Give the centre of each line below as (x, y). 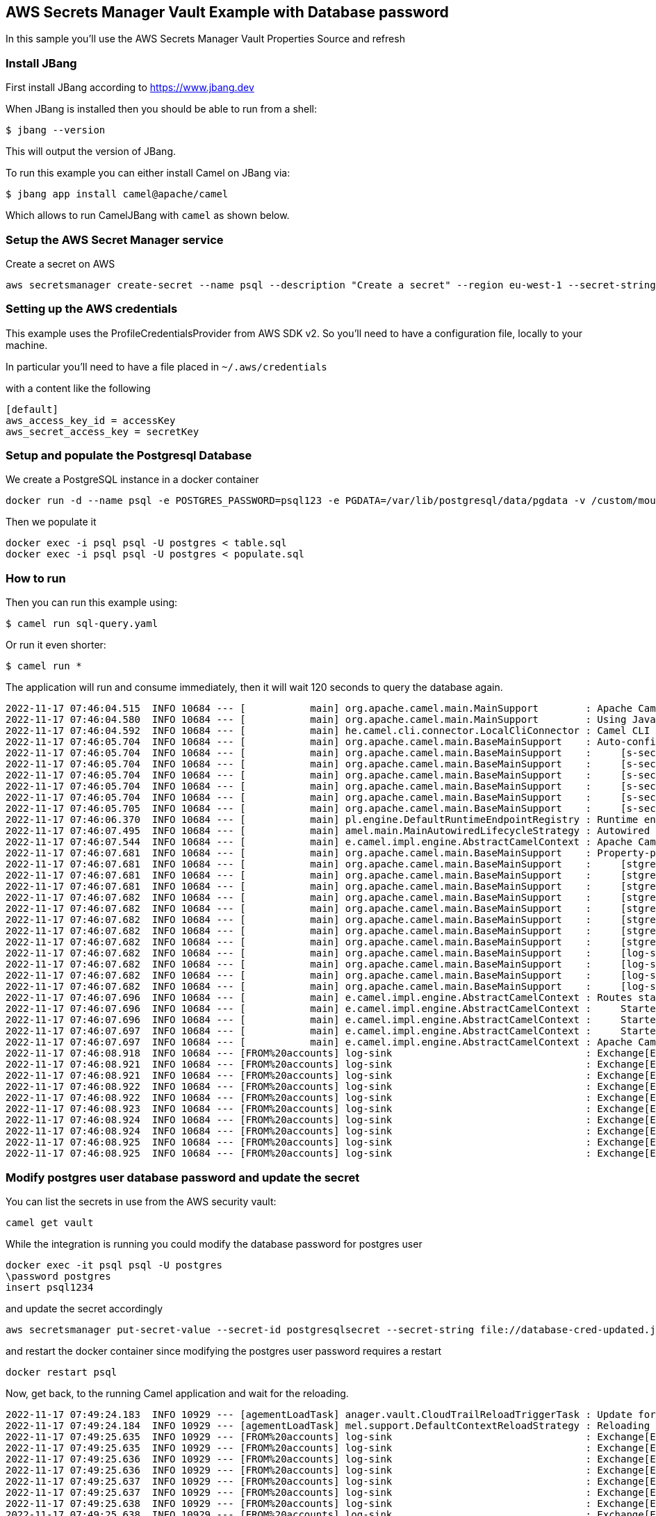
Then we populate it (51, 522)
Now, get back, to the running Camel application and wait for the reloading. (177, 1393)
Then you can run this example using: (92, 603)
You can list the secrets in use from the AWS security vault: (141, 1201)
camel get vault (50, 1222)
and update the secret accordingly (84, 1308)
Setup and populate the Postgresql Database (129, 456)
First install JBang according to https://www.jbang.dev (130, 88)
